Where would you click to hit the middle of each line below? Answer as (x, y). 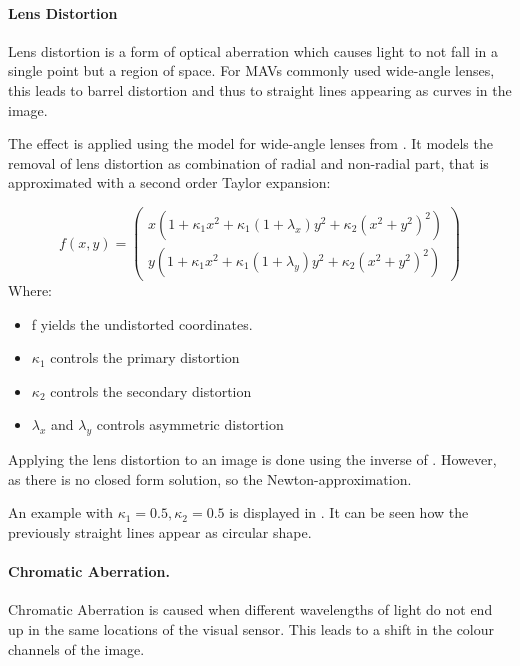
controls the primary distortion (145, 357)
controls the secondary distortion (151, 390)
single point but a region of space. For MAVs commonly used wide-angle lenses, (251, 70)
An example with (60, 512)
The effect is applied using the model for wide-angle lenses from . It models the (250, 143)
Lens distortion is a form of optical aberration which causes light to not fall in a (253, 50)
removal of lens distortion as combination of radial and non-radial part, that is (248, 162)
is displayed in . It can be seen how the (349, 512)
